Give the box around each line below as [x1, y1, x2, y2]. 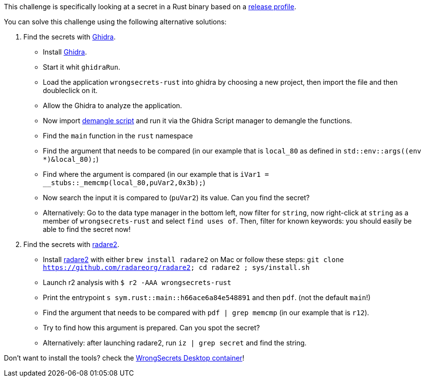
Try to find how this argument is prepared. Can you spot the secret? [43, 324, 260, 332]
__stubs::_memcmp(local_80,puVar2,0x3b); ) [43, 178, 205, 187]
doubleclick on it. [43, 86, 98, 95]
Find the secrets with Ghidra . [23, 33, 116, 41]
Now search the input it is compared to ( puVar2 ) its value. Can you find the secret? [43, 193, 310, 202]
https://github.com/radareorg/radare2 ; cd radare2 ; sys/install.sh [43, 264, 310, 271]
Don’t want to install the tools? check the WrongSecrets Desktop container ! [4, 354, 244, 362]
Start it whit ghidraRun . [43, 63, 120, 71]
